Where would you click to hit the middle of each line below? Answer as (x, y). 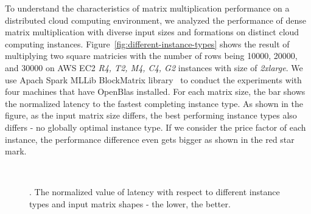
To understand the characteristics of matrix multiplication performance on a (147, 8)
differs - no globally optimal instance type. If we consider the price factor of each (155, 127)
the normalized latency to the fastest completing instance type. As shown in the (154, 103)
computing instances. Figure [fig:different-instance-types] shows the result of (147, 43)
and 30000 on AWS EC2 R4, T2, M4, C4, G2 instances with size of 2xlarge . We (154, 67)
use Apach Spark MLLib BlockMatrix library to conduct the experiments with (153, 79)
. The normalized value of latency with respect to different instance (155, 192)
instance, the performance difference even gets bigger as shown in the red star (150, 139)
